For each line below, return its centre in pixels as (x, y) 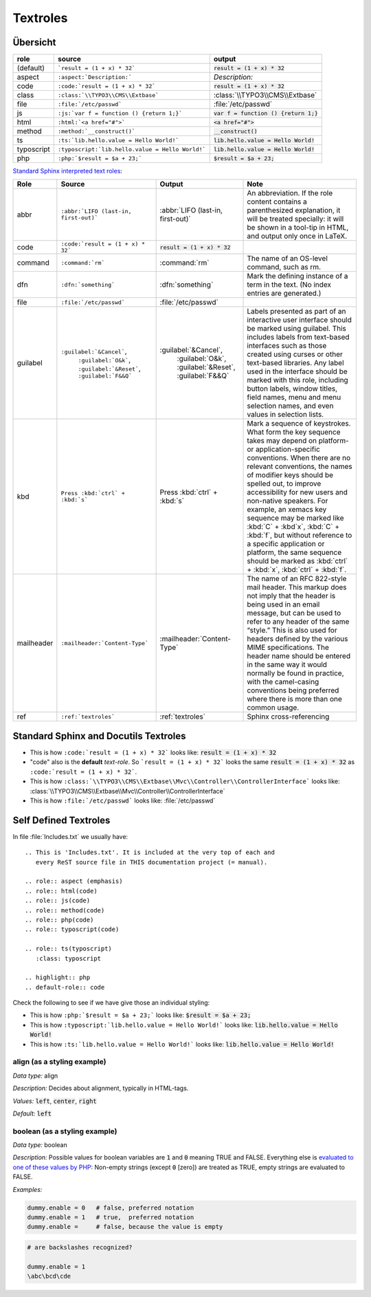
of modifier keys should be (290, 475)
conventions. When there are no (299, 458)
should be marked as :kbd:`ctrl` (297, 561)
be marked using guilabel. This (296, 329)
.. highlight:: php (58, 978)
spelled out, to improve (284, 483)
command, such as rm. (284, 267)
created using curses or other (295, 354)
